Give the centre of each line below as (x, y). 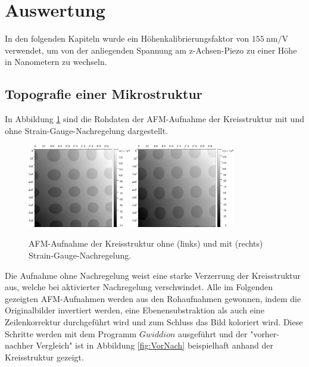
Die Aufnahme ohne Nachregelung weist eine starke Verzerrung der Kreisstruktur (153, 275)
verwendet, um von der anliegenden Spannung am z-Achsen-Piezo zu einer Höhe (151, 50)
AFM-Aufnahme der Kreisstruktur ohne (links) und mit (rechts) (146, 243)
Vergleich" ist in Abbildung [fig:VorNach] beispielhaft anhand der (154, 345)
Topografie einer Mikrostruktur (104, 94)
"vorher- (265, 333)
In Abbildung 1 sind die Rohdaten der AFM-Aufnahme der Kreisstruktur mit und (154, 119)
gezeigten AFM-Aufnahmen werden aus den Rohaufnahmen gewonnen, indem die (153, 298)
